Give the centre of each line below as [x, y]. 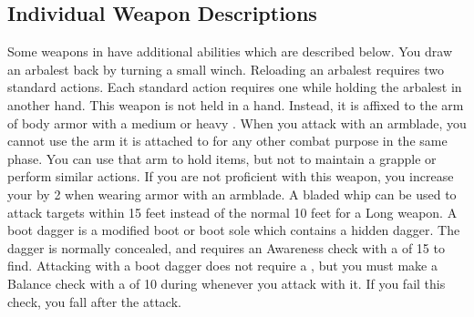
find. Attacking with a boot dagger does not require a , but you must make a [222, 266]
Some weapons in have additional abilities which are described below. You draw [230, 51]
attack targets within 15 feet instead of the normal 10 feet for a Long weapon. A [232, 212]
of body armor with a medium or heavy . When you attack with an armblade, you [237, 123]
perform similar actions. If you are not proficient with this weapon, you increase [231, 176]
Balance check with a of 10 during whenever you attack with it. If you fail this [227, 283]
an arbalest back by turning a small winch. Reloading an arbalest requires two [226, 69]
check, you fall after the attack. [94, 301]
